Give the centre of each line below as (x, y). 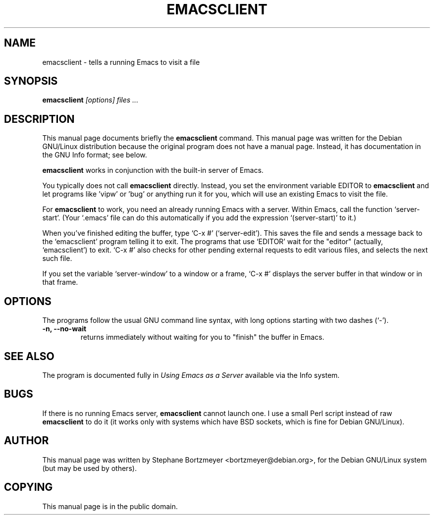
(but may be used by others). (89, 468)
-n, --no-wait (64, 329)
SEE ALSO (29, 356)
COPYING (28, 487)
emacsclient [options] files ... (90, 100)
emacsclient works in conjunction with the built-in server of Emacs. (153, 170)
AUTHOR (27, 441)
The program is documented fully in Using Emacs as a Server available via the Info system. (191, 375)
